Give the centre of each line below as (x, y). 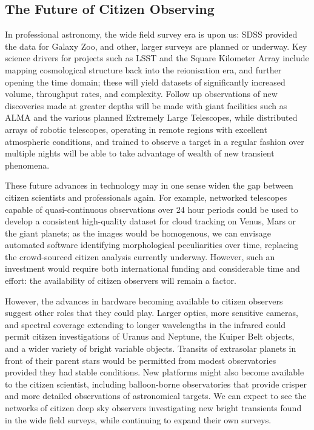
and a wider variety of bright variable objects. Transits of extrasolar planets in (151, 348)
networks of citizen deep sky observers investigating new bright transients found (153, 408)
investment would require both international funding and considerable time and (152, 268)
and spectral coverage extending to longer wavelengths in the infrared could (145, 324)
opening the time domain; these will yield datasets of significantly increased (145, 82)
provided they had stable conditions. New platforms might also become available (155, 372)
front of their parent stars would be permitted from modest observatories (141, 360)
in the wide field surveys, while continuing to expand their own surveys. (138, 419)
